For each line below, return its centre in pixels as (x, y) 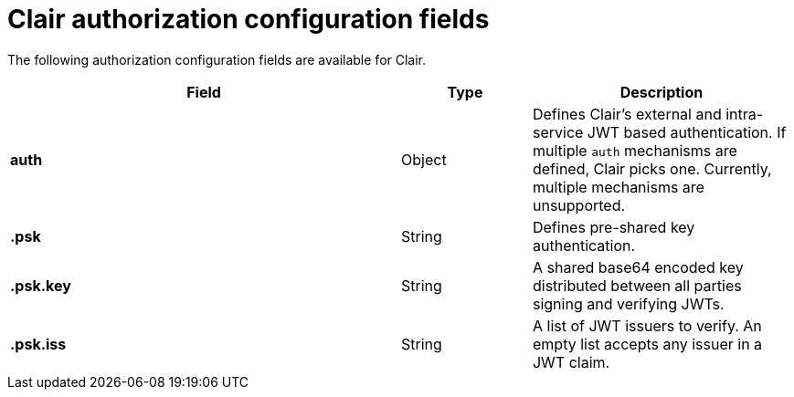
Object (424, 159)
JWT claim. (571, 362)
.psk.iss (38, 344)
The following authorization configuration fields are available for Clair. (217, 59)
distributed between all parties (637, 285)
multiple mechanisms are (618, 187)
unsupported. (579, 205)
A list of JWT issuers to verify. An (647, 325)
